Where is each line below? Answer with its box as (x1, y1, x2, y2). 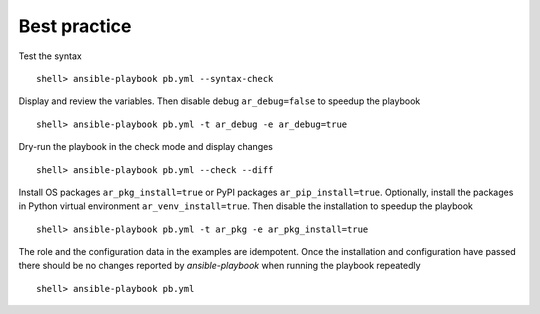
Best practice (18, 15, 132, 37)
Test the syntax (18, 50, 82, 62)
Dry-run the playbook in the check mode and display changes (18, 141, 274, 153)
